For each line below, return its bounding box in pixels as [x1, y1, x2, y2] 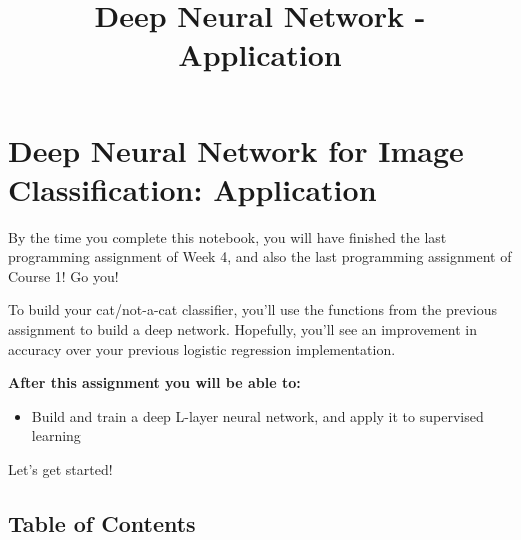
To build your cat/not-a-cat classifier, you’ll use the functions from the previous [8, 299, 498, 320]
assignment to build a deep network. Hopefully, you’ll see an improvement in [8, 319, 477, 340]
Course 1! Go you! [8, 265, 119, 286]
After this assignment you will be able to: [8, 372, 301, 393]
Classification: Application [8, 168, 377, 209]
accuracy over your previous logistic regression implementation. [8, 338, 396, 359]
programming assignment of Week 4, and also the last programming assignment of [8, 246, 512, 267]
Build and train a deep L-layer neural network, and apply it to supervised [31, 405, 484, 426]
